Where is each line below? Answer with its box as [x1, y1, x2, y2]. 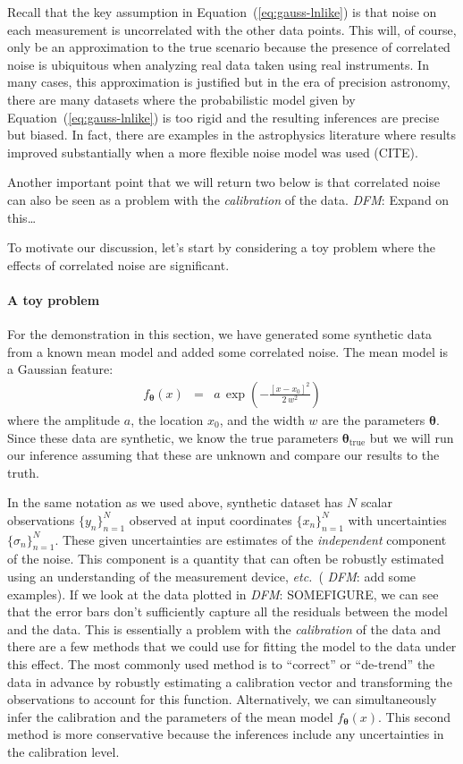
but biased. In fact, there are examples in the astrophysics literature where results [7, 125, 457, 144]
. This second [378, 707, 451, 726]
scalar [360, 493, 392, 512]
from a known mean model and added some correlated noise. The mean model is [7, 342, 449, 361]
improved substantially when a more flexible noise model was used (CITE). [7, 142, 418, 161]
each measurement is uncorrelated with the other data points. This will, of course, [7, 20, 457, 38]
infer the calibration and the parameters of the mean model [7, 707, 333, 726]
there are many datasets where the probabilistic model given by [7, 89, 356, 108]
